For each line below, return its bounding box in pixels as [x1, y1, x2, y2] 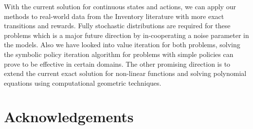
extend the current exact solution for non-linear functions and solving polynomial [4, 68, 247, 78]
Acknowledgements [4, 106, 134, 126]
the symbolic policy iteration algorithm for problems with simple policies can [4, 49, 234, 59]
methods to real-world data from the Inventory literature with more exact [4, 11, 224, 21]
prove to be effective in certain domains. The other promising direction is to [4, 58, 231, 69]
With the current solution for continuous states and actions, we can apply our [4, 1, 236, 11]
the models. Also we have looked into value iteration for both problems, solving [4, 39, 240, 50]
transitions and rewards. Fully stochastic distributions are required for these [4, 20, 231, 31]
